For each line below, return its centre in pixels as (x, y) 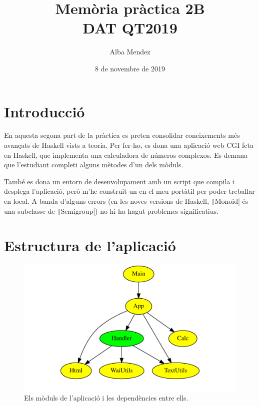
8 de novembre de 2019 (130, 68)
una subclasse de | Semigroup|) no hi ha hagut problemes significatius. (111, 210)
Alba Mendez (130, 52)
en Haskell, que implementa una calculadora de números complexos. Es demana (126, 155)
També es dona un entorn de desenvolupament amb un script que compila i (119, 181)
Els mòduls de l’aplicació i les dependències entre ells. (106, 398)
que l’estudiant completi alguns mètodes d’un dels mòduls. (94, 165)
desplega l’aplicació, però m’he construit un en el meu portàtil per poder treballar (129, 191)
